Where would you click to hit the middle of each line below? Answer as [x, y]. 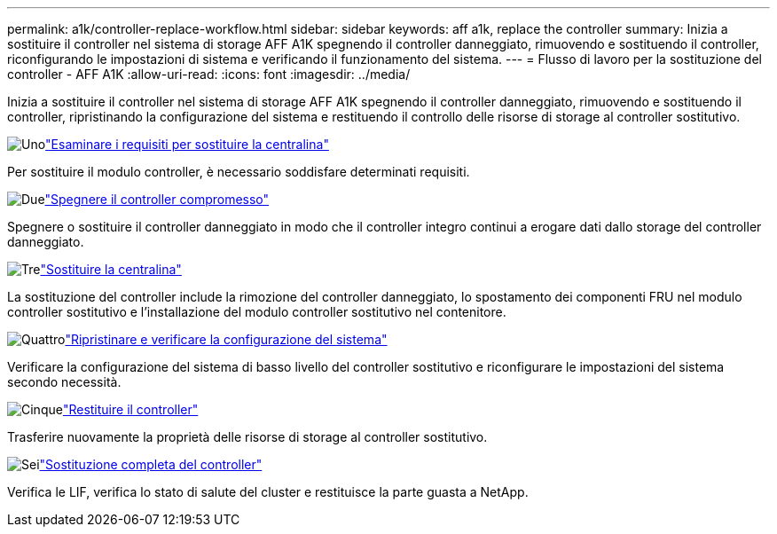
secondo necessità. [64, 382]
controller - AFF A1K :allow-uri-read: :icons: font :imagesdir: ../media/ [209, 74]
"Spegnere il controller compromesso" [157, 199]
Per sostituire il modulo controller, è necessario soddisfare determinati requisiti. [239, 172]
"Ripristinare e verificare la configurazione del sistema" [226, 339]
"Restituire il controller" [130, 409]
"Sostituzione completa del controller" [151, 464]
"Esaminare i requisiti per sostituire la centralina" [187, 144]
